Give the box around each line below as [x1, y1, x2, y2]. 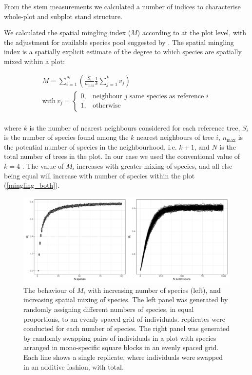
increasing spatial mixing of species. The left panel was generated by [23, 294, 228, 305]
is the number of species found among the [4, 132, 129, 142]
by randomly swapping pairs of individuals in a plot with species [23, 332, 216, 343]
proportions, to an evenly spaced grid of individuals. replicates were [23, 313, 225, 324]
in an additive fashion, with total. [23, 361, 124, 372]
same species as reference [129, 93, 204, 100]
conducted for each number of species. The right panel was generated [23, 323, 230, 333]
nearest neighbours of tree [136, 132, 214, 142]
